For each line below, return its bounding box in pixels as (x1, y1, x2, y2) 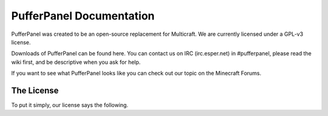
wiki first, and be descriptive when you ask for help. (11, 58, 141, 66)
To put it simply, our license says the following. (11, 101, 129, 109)
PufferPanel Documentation (11, 9, 155, 22)
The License (11, 85, 59, 95)
